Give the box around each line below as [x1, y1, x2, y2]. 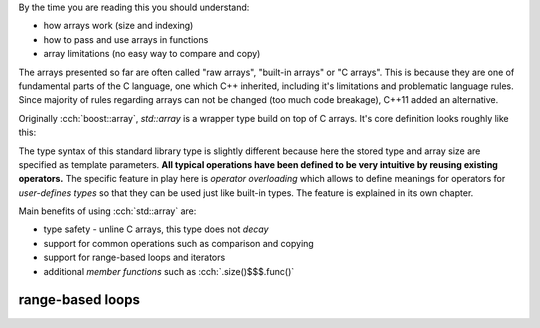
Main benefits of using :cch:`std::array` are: [18, 205, 197, 217]
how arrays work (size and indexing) [43, 20, 194, 32]
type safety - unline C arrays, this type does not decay [43, 223, 269, 235]
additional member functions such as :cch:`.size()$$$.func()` [43, 265, 295, 277]
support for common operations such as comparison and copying [43, 237, 314, 249]
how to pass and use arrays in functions [43, 33, 209, 45]
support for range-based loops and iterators [43, 251, 226, 264]
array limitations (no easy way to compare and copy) [43, 48, 261, 60]
